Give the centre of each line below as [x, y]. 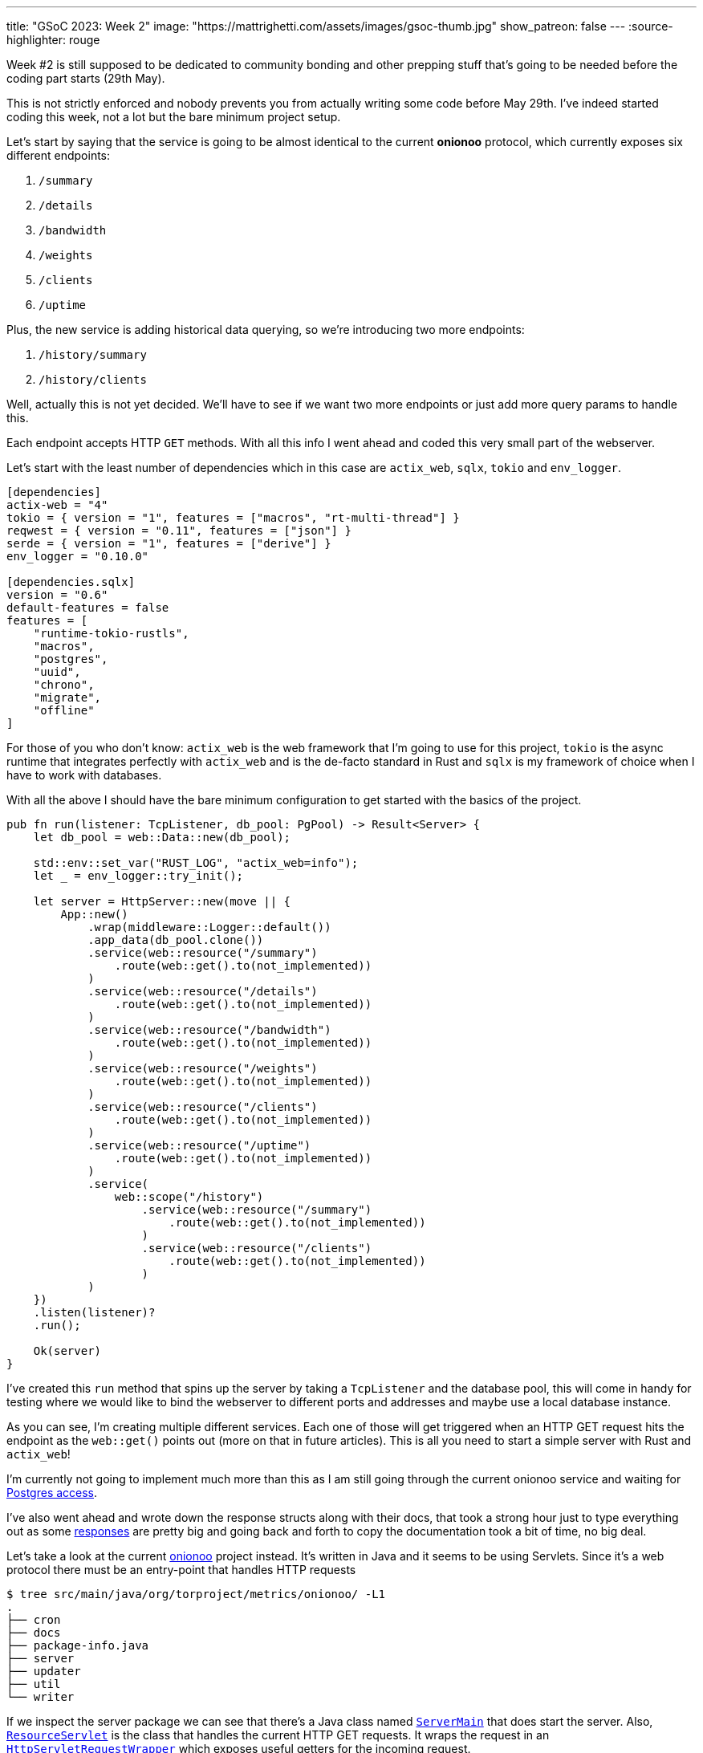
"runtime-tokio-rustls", [111, 633]
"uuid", [57, 672]
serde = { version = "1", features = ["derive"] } [169, 543]
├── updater [44, 1671]
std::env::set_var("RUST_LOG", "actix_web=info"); [196, 863]
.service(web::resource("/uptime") [199, 1145]
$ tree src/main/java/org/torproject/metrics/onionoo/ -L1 [196, 1594]
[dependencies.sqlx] [71, 582]
